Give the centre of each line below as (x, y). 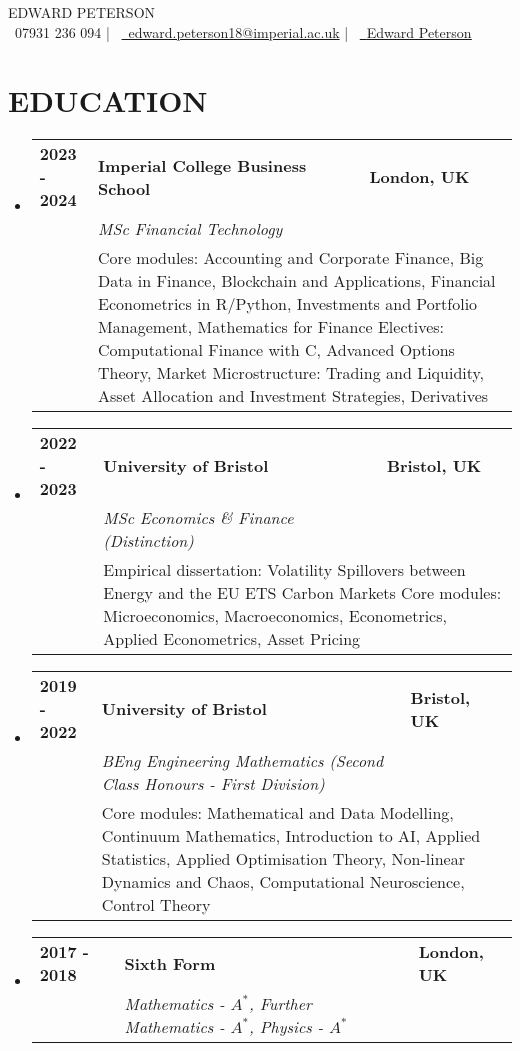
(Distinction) (148, 541)
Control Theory (156, 905)
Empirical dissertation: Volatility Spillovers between (284, 570)
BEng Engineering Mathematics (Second (242, 761)
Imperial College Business (202, 165)
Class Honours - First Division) (213, 784)
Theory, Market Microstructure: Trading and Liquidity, (291, 373)
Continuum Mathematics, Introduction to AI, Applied (291, 836)
